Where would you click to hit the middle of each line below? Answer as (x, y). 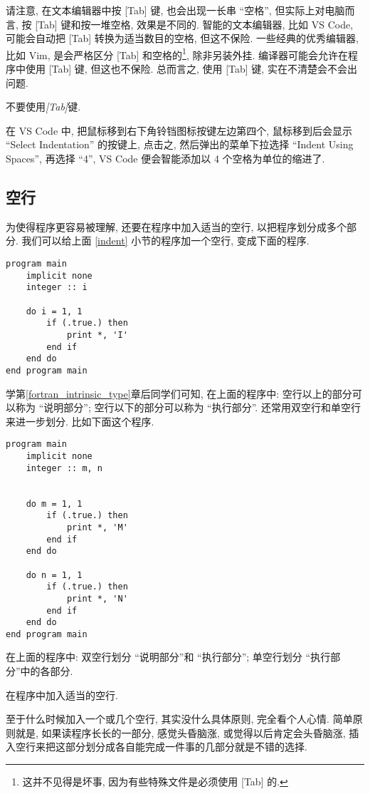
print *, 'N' (97, 598)
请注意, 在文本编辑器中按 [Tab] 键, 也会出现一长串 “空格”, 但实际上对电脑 (175, 10)
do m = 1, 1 (54, 504)
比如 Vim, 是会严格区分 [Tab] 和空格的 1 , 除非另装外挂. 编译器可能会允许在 (177, 53)
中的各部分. (47, 671)
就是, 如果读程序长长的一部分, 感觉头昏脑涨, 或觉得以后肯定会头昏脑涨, (180, 732)
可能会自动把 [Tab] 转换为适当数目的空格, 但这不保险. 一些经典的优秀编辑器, (182, 38)
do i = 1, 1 (54, 311)
